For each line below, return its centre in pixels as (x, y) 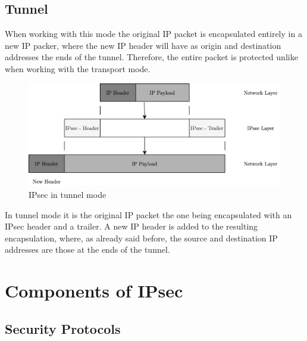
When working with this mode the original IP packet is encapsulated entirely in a (153, 34)
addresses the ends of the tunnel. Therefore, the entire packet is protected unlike (151, 57)
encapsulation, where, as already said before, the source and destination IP (141, 238)
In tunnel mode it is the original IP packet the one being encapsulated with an (148, 214)
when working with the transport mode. (78, 68)
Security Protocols (63, 328)
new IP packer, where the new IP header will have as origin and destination (143, 45)
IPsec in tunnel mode (68, 194)
